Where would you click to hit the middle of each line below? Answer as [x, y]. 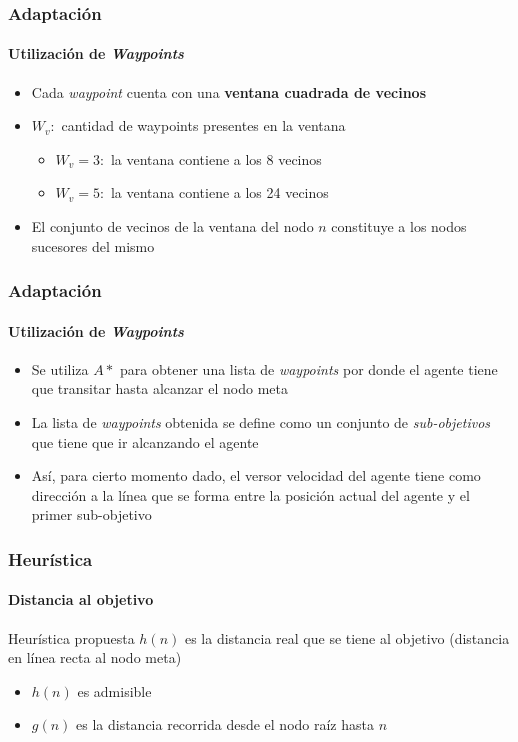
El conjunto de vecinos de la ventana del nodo [172, 226]
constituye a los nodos [399, 226]
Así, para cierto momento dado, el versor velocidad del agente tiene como [256, 475]
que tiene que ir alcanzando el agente [145, 441]
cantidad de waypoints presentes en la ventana [203, 125]
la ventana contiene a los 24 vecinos [219, 192]
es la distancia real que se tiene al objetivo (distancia [347, 637]
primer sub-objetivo [91, 514]
